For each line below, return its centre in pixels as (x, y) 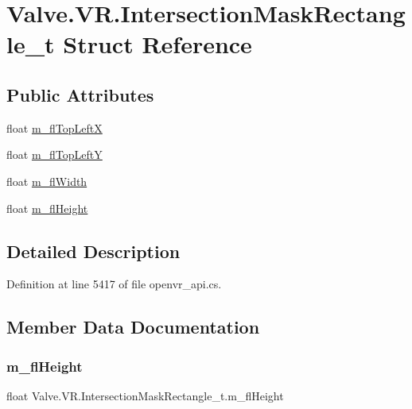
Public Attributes (80, 94)
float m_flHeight (47, 208)
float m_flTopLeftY (54, 154)
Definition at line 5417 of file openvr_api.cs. (114, 284)
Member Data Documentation (133, 327)
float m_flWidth (47, 181)
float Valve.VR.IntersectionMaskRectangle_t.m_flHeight (145, 395)
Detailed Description (93, 251)
